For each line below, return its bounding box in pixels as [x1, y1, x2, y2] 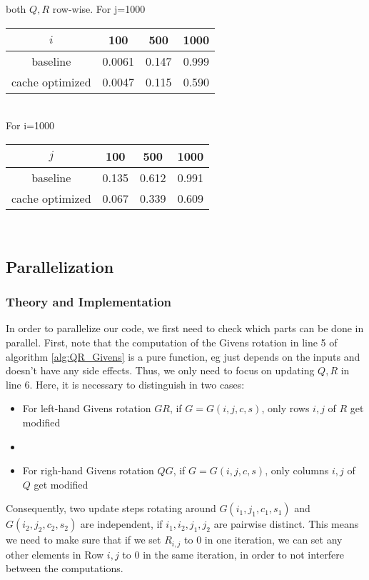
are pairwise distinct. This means [213, 516, 359, 531]
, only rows [261, 401, 310, 416]
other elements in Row [6, 546, 104, 561]
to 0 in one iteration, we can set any [184, 532, 343, 547]
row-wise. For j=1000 [52, 1, 146, 16]
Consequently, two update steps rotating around [6, 501, 216, 516]
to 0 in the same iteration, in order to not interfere [122, 546, 344, 561]
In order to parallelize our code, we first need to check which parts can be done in [6, 321, 364, 336]
